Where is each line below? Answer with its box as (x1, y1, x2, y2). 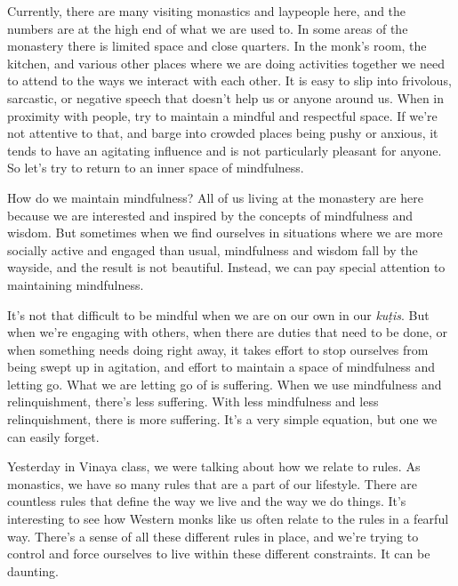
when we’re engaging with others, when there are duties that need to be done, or (7, 323, 447, 341)
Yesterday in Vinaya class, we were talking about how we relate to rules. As (7, 457, 421, 476)
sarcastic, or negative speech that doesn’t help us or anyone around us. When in (7, 88, 445, 107)
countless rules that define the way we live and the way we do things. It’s (7, 492, 406, 510)
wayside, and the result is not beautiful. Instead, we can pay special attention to (7, 258, 446, 277)
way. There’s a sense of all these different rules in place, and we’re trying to (7, 526, 419, 545)
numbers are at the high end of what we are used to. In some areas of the (7, 19, 408, 37)
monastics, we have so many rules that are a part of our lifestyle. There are (7, 474, 418, 493)
